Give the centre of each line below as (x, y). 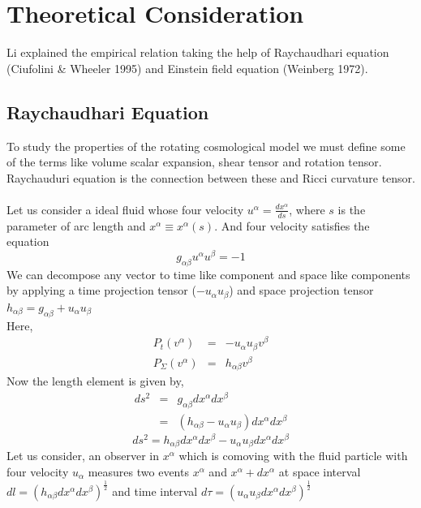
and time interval (155, 491)
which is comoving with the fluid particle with (293, 456)
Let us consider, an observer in (83, 456)
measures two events (138, 471)
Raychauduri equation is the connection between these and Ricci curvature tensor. (211, 177)
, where (307, 209)
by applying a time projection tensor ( (101, 290)
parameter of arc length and (76, 225)
